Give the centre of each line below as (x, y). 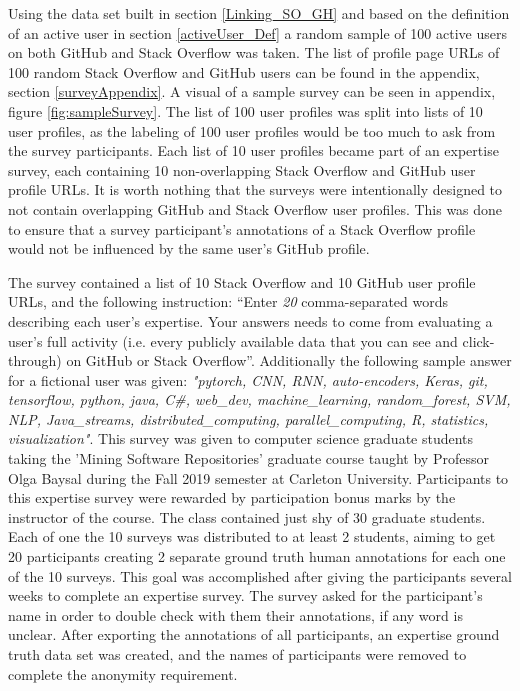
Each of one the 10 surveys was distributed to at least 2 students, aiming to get (252, 536)
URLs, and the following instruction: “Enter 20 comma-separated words (228, 301)
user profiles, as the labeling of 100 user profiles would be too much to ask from (252, 130)
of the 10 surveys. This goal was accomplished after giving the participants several (260, 575)
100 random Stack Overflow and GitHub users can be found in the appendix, (244, 71)
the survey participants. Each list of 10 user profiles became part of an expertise (253, 150)
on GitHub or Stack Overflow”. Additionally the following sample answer (289, 360)
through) (35, 360)
